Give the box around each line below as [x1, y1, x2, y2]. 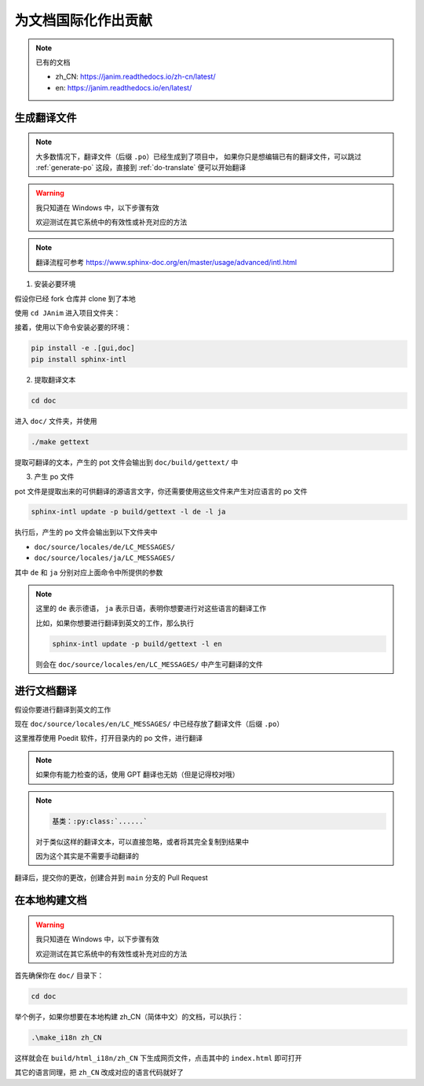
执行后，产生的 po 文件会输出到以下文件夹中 [14, 528, 158, 537]
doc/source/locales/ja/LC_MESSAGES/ [34, 554, 176, 562]
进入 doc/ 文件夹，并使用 [14, 416, 97, 425]
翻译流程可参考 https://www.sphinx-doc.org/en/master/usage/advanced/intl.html [35, 257, 298, 267]
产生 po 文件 [34, 472, 75, 481]
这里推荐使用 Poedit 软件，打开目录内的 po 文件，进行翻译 [14, 734, 203, 743]
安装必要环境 [34, 279, 76, 289]
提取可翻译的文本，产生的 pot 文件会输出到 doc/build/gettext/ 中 [14, 457, 239, 467]
